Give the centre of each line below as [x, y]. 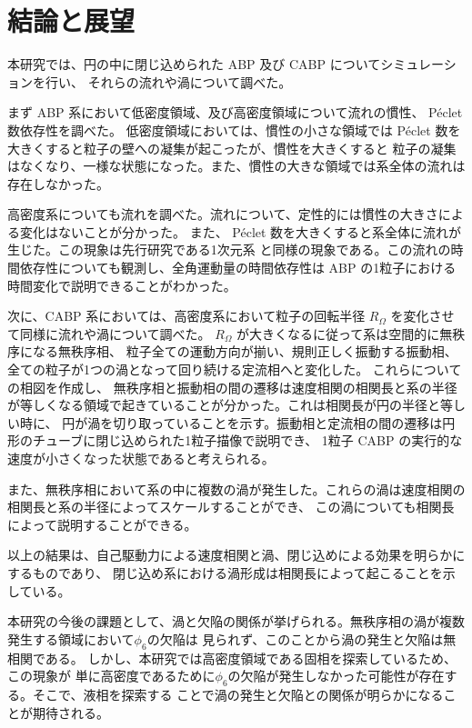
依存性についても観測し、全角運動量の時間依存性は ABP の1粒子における [238, 268]
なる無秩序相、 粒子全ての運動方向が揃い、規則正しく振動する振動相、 [245, 351]
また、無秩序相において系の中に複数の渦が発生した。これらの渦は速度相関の [236, 489]
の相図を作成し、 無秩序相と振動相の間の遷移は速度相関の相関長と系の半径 [232, 387]
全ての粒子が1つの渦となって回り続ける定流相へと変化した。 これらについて [235, 369]
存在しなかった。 [58, 183]
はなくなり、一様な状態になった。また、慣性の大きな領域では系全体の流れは [236, 166]
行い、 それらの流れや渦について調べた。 [168, 81]
